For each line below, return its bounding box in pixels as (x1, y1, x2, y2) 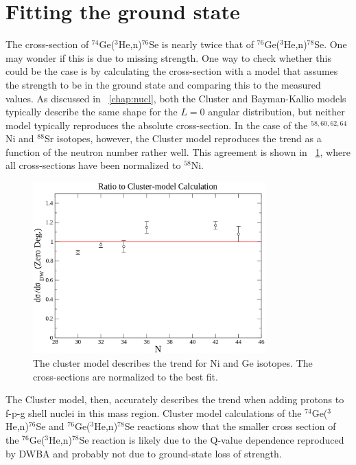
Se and (36, 419, 64, 433)
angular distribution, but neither (208, 104, 345, 119)
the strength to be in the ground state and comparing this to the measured (5, 77, 321, 91)
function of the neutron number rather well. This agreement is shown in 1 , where (5, 144, 351, 159)
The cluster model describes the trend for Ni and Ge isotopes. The (33, 356, 313, 370)
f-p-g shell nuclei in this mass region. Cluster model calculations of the (5, 405, 302, 420)
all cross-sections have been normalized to (5, 158, 181, 172)
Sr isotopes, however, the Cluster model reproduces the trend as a (44, 131, 322, 146)
